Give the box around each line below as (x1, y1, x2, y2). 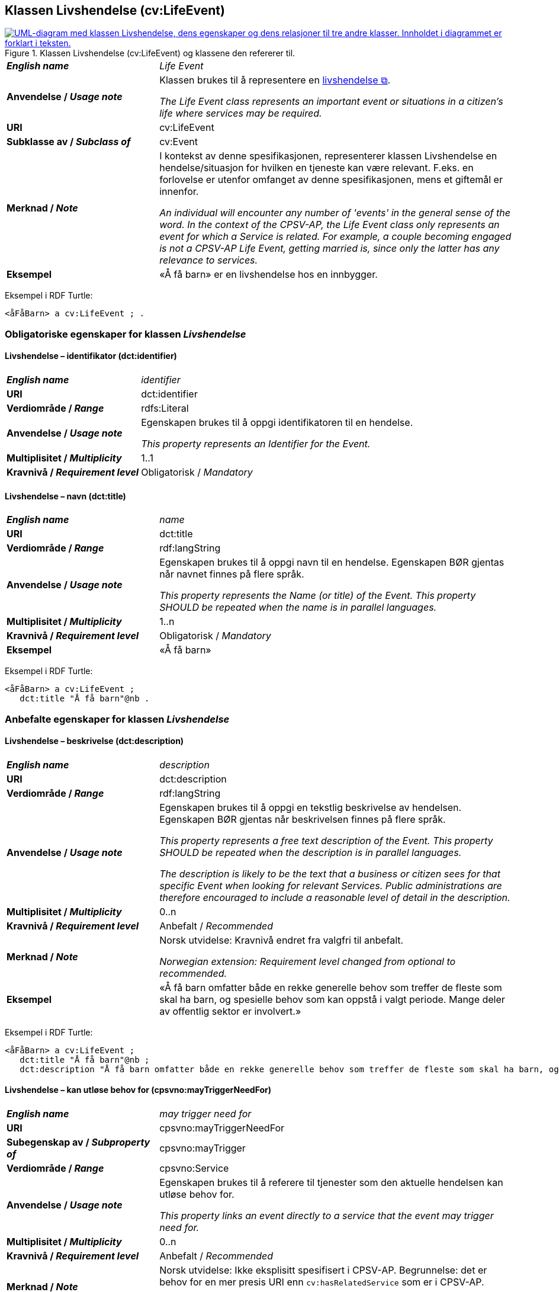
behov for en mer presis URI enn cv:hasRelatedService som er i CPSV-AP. (159, 1276, 484, 1288)
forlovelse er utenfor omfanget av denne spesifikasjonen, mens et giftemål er (159, 174, 503, 186)
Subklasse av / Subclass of (7, 136, 131, 148)
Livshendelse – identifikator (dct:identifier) (5, 351, 177, 361)
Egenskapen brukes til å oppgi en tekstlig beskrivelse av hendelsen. (159, 801, 462, 813)
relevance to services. (159, 254, 258, 267)
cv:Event (159, 136, 198, 148)
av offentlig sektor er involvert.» (159, 1005, 301, 1017)
